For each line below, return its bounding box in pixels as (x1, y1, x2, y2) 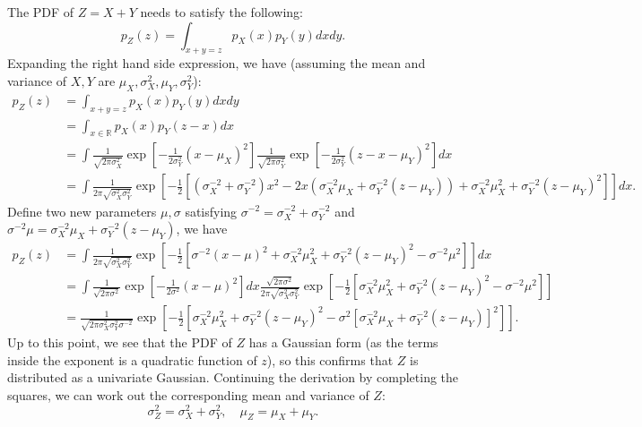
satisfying (185, 201, 238, 220)
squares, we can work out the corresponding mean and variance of (7, 385, 369, 404)
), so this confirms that (266, 350, 394, 369)
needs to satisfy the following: (140, 3, 303, 21)
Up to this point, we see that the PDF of (7, 333, 232, 352)
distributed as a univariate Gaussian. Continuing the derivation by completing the (7, 368, 459, 387)
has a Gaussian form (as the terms (248, 333, 438, 352)
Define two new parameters (7, 201, 157, 220)
